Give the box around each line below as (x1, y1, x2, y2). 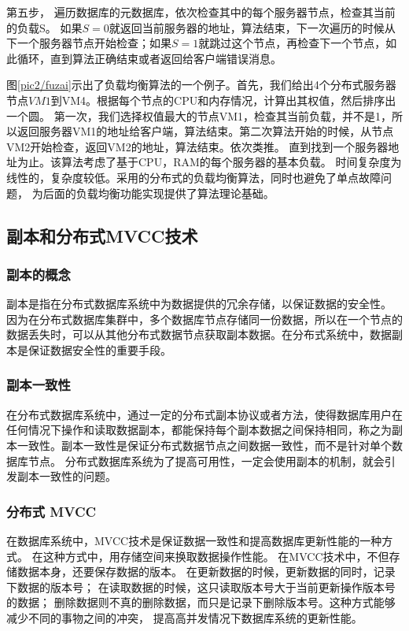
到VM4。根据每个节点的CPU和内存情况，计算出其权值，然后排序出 (50, 91, 396, 108)
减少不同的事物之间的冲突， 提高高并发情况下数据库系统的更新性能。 (6, 609, 363, 625)
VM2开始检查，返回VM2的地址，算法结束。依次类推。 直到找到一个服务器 (6, 138, 389, 154)
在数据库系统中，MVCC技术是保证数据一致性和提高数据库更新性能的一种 (6, 532, 382, 548)
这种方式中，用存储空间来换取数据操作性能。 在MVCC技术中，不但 (42, 547, 389, 564)
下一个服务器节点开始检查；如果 (6, 35, 171, 51)
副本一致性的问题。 (17, 468, 116, 484)
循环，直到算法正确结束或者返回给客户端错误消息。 (17, 50, 282, 66)
